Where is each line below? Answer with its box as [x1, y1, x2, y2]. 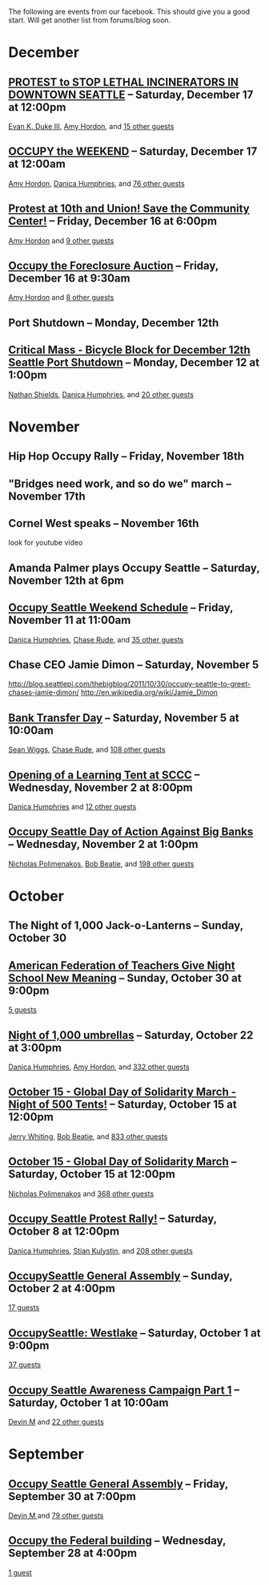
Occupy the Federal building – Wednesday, [8, 1534, 227, 1547]
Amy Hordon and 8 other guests [8, 293, 114, 302]
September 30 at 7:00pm [8, 1490, 136, 1503]
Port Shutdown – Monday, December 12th [8, 316, 219, 330]
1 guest [8, 1567, 32, 1577]
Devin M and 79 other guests [8, 1510, 104, 1520]
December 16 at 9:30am [8, 272, 130, 286]
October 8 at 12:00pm [8, 1225, 120, 1238]
